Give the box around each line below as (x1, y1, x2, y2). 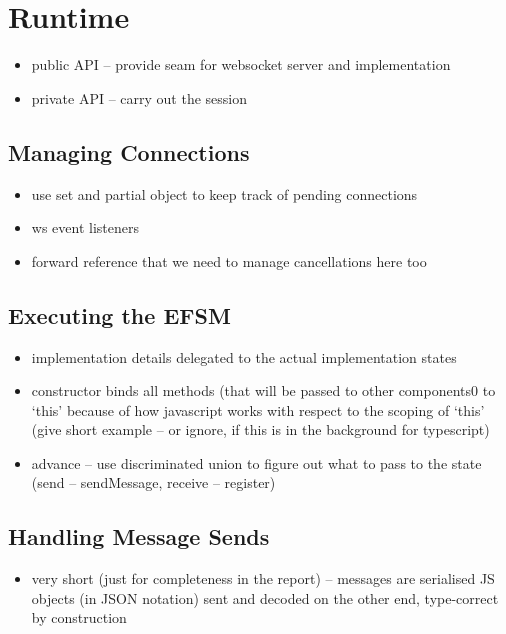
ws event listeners (31, 217, 139, 238)
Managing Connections (8, 136, 250, 167)
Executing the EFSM (8, 299, 231, 330)
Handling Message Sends (8, 521, 270, 552)
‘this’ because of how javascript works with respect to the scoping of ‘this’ (31, 399, 485, 420)
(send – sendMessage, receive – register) (31, 472, 276, 493)
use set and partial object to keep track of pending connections (31, 183, 418, 204)
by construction (31, 607, 127, 628)
